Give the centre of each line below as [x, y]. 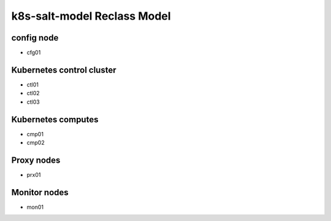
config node [35, 38]
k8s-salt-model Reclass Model [91, 16]
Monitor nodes [40, 192]
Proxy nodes [36, 160]
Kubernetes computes [55, 119]
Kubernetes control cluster [64, 70]
